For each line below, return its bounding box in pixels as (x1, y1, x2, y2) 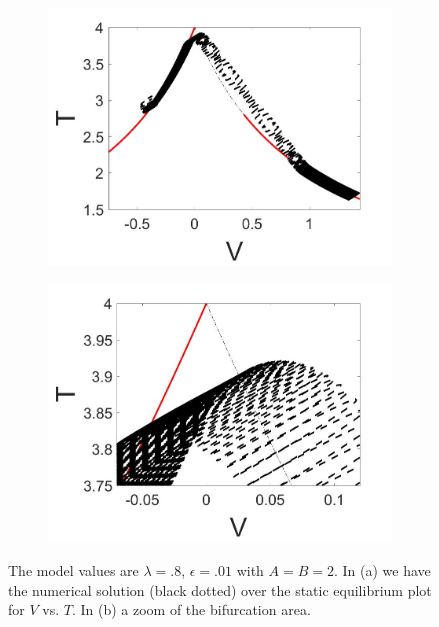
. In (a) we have (333, 559, 431, 580)
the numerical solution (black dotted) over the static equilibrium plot (8, 579, 432, 600)
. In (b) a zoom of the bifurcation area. (71, 599, 311, 620)
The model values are (8, 559, 139, 580)
